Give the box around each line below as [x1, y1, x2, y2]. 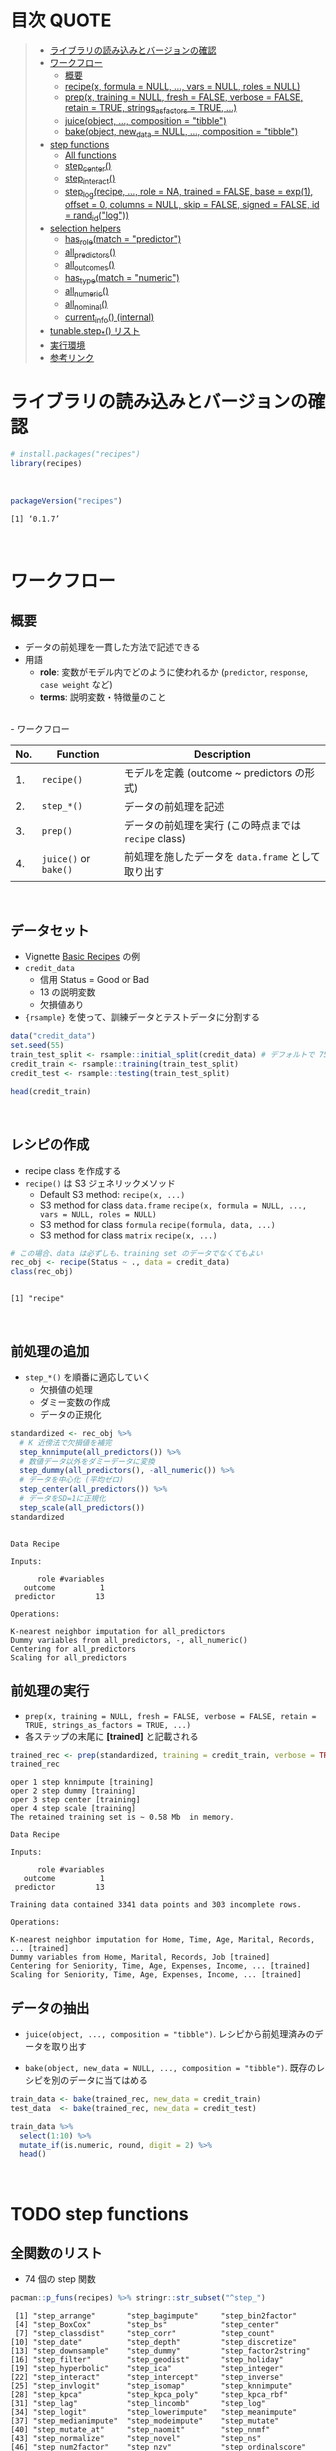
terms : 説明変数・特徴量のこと [39, 691, 167, 703]
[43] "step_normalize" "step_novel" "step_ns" [10, 2434, 262, 2444]
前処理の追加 [10, 1342, 90, 1360]
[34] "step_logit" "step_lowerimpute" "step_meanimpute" [10, 2407, 298, 2418]
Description [193, 747, 252, 761]
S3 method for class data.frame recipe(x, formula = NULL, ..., [39, 1199, 307, 1211]
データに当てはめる [68, 2074, 148, 2086]
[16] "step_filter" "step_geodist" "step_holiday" [10, 2355, 284, 2365]
